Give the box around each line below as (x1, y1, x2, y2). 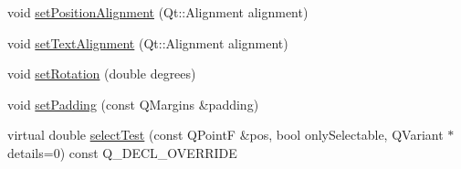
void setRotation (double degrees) (7, 64, 196, 83)
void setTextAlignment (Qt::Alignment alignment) (7, 33, 288, 52)
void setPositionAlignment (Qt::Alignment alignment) (7, 3, 309, 21)
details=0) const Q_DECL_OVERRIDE (7, 143, 237, 162)
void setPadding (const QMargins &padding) (7, 94, 259, 113)
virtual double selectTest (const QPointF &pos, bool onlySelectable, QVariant (7, 125, 444, 144)
